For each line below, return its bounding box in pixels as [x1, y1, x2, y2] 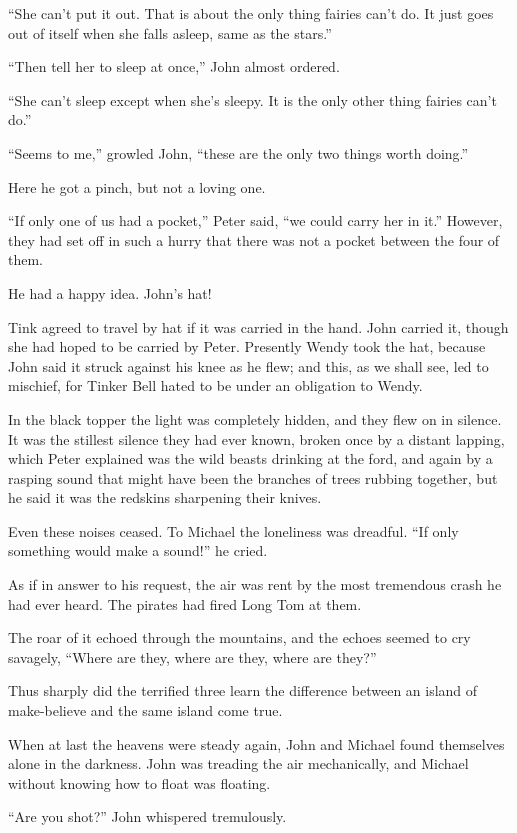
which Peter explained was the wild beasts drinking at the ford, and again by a [8, 448, 493, 469]
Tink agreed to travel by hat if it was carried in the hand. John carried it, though [8, 316, 509, 337]
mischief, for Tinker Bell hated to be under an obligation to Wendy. [8, 375, 423, 396]
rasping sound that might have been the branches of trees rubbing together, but [8, 467, 498, 488]
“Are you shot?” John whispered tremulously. [8, 806, 287, 827]
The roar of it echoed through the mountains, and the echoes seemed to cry [8, 627, 471, 648]
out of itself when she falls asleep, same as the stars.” [8, 22, 332, 43]
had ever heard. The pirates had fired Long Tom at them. [8, 593, 362, 614]
